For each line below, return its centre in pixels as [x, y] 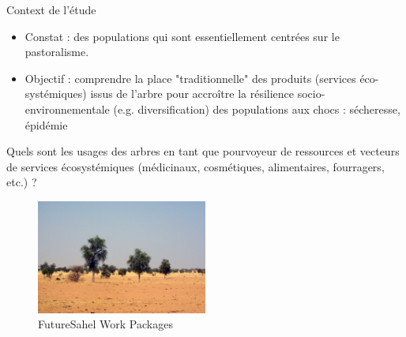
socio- [311, 94]
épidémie [46, 124]
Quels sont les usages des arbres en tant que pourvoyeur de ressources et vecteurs [203, 151]
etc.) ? [22, 182]
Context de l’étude [51, 9]
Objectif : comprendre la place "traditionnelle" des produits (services [190, 78]
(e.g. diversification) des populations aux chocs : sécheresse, [257, 109]
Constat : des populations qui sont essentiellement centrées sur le [182, 36]
